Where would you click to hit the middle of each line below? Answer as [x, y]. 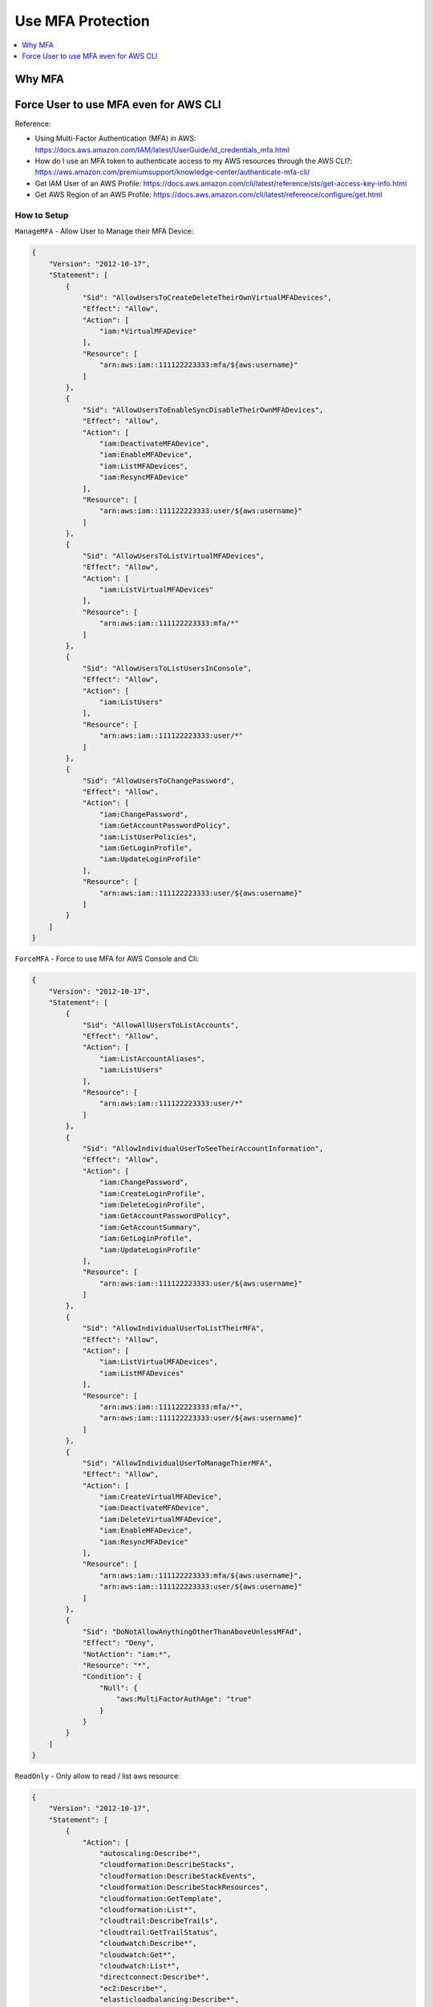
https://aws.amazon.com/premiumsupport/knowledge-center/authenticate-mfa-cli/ [172, 172]
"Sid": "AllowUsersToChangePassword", [159, 780]
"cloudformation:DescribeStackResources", [184, 1887]
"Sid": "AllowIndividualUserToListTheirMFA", [173, 1328]
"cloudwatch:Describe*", [148, 1944]
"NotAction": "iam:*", [127, 1654]
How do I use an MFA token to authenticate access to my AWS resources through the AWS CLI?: [194, 161]
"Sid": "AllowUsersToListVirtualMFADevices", [173, 556]
